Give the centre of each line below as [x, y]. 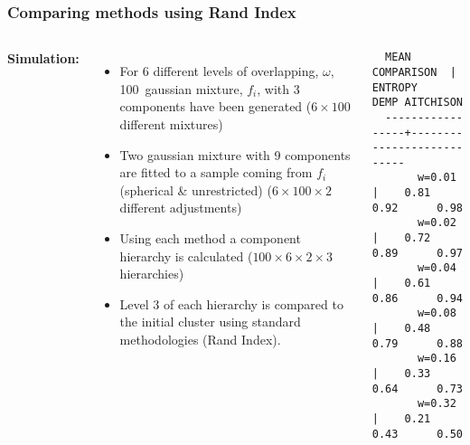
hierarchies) [152, 274]
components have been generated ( [216, 106]
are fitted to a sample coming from [216, 172]
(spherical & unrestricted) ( [196, 189]
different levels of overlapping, [236, 71]
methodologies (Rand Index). [200, 339]
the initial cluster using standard [210, 322]
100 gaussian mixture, [181, 88]
